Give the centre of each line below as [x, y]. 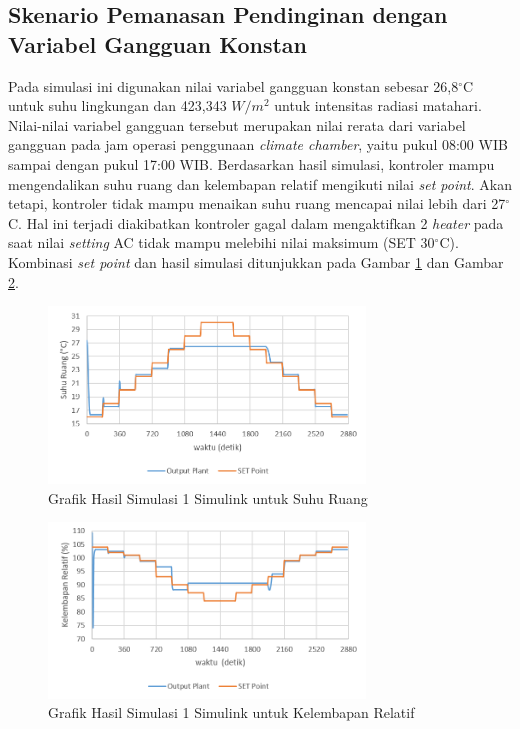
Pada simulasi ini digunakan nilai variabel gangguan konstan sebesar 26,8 [233, 85]
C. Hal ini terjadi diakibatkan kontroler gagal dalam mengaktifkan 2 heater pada [256, 222]
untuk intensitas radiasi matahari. [378, 105]
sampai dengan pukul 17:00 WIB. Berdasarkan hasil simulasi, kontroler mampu [251, 163]
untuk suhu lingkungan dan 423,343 [117, 105]
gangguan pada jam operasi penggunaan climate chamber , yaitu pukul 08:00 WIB [258, 144]
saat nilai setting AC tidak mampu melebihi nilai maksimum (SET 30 [221, 242]
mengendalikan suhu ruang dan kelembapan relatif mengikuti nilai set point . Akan [260, 183]
